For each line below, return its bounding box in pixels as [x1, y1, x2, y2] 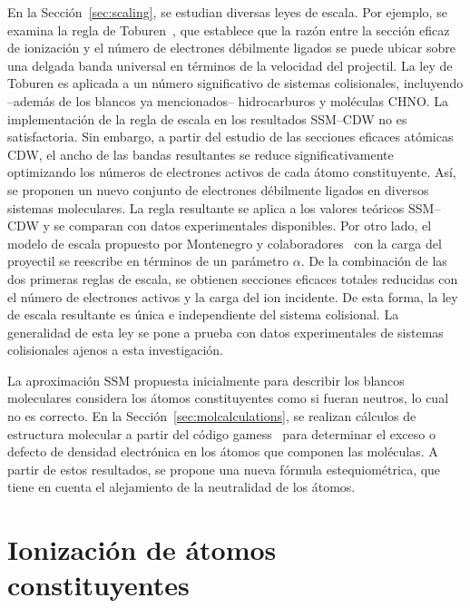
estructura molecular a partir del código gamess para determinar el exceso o [7, 424, 436, 443]
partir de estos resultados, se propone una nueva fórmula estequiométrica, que [7, 459, 441, 478]
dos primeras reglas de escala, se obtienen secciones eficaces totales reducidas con [7, 269, 458, 288]
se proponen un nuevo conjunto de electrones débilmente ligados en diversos [7, 180, 429, 199]
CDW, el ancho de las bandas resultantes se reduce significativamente [7, 144, 394, 163]
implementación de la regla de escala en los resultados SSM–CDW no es [7, 109, 407, 128]
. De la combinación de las [300, 251, 447, 270]
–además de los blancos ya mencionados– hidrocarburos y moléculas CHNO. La [7, 91, 449, 110]
